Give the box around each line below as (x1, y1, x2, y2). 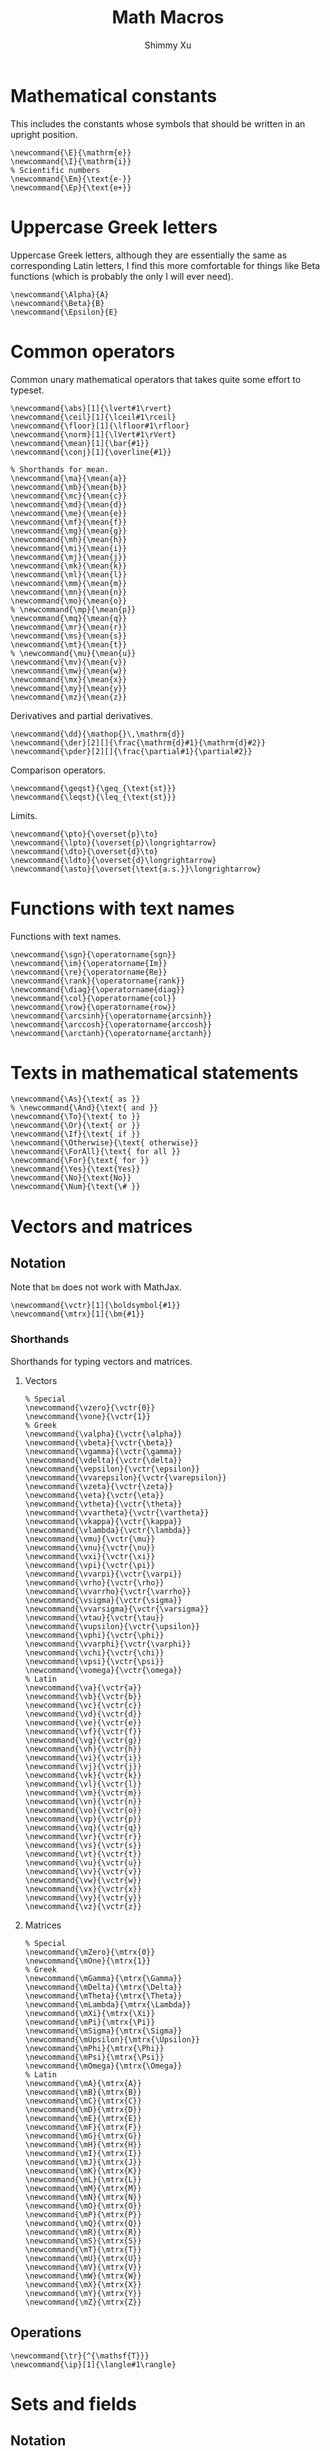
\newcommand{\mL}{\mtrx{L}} (24, 2174, 142, 2185)
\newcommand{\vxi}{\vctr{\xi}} (24, 1551, 156, 1561)
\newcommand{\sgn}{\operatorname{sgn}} (10, 949, 177, 960)
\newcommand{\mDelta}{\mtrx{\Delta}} (24, 1982, 183, 1992)
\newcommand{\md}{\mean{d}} (10, 499, 128, 510)
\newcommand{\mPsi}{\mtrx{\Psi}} (24, 2052, 165, 2062)
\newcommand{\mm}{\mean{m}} (10, 578, 128, 588)
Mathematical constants (10, 84, 218, 107)
